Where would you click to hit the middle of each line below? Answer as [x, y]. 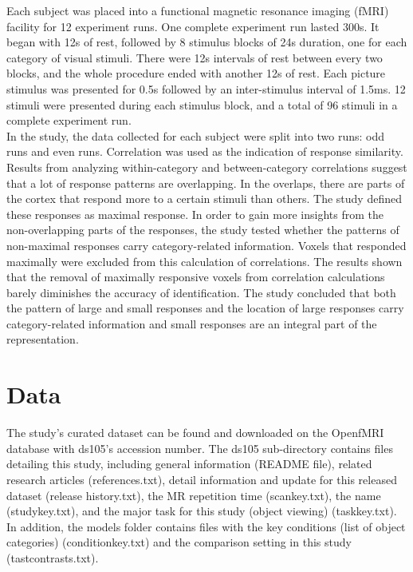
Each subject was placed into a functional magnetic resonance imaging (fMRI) [198, 10]
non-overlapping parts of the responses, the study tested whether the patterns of [203, 230]
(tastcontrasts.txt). [53, 557]
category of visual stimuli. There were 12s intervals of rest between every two [195, 57]
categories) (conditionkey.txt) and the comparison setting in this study [179, 542]
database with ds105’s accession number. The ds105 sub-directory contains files [200, 448]
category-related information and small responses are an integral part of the [192, 323]
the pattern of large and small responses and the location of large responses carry [205, 308]
